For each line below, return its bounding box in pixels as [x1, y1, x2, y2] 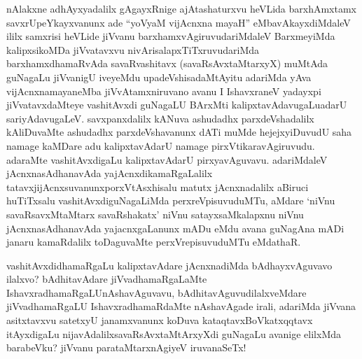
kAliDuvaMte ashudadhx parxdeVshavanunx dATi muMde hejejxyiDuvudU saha [6, 125, 352, 139]
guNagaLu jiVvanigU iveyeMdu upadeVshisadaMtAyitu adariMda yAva [6, 69, 312, 84]
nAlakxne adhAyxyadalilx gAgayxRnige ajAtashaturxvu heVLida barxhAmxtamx [6, 1, 356, 15]
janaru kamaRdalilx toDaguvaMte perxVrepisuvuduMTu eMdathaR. [6, 234, 301, 249]
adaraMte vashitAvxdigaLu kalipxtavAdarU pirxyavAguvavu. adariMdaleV [6, 152, 328, 167]
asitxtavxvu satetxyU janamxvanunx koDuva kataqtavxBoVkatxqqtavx [6, 313, 313, 328]
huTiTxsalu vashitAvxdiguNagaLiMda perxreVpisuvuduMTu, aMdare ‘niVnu [6, 193, 335, 208]
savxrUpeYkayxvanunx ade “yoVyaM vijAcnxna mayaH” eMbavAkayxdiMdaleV [6, 15, 351, 29]
